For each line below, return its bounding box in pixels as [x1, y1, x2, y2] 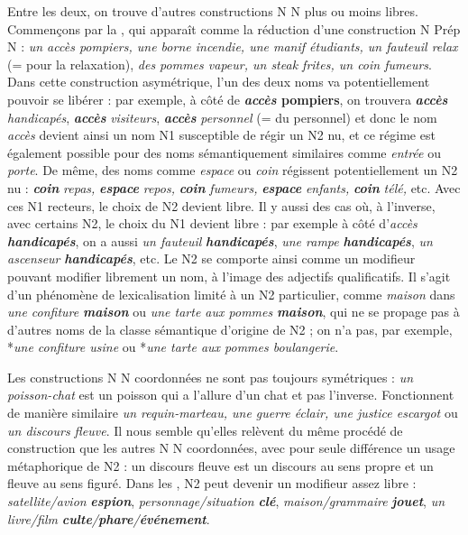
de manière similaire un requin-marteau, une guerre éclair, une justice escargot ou [7, 403, 458, 422]
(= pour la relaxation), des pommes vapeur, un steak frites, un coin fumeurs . [7, 54, 432, 73]
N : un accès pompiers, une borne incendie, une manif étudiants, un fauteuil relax [7, 37, 458, 56]
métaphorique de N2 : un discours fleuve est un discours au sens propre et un [7, 456, 434, 475]
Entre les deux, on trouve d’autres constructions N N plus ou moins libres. [7, 2, 418, 20]
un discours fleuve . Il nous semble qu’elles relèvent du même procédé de [7, 420, 403, 439]
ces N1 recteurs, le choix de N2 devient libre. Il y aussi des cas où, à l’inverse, [7, 196, 436, 215]
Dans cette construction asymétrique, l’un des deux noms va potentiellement [7, 72, 430, 91]
